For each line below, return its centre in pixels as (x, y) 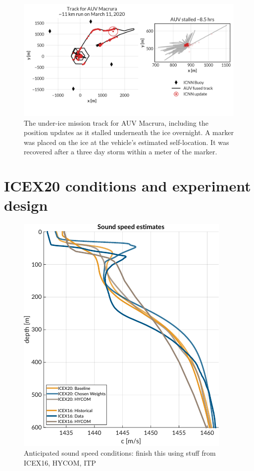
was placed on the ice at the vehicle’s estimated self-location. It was (127, 142)
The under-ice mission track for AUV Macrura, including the (116, 122)
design (26, 205)
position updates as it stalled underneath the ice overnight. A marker (129, 132)
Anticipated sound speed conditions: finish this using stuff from (120, 452)
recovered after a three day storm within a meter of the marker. (121, 152)
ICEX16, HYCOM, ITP (60, 462)
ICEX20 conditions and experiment (127, 186)
